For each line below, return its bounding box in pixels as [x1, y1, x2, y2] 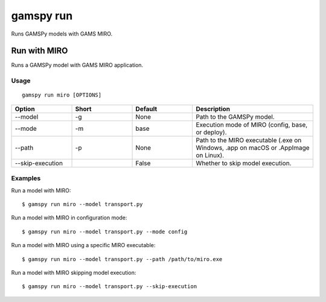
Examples [11, 174, 41, 183]
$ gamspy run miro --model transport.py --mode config [22, 228, 188, 235]
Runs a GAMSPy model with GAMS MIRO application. [11, 61, 144, 69]
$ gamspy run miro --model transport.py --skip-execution [22, 283, 197, 290]
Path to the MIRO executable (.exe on [196, 136, 302, 144]
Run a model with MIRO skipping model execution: [11, 269, 136, 276]
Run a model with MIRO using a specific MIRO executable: [11, 242, 156, 249]
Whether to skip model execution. [196, 159, 292, 167]
